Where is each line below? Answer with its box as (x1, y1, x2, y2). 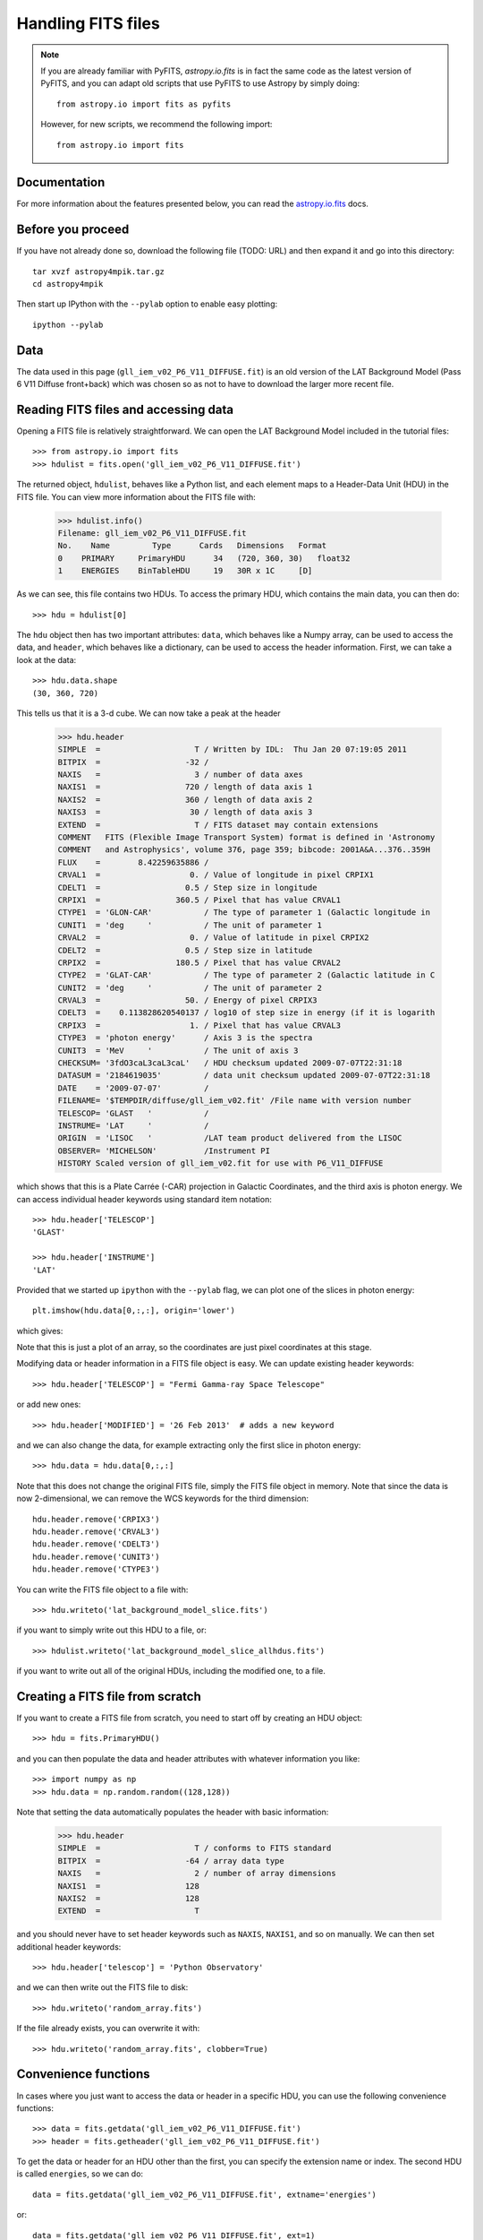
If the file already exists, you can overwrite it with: (16, 2023, 200, 2034)
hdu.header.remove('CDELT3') (32, 1539, 160, 1549)
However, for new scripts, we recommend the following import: (40, 119, 273, 130)
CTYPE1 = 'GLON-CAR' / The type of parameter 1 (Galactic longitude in (57, 908, 431, 918)
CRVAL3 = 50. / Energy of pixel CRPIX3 (57, 995, 318, 1005)
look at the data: (16, 654, 77, 665)
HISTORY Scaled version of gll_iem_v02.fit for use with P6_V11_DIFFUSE (57, 1159, 384, 1168)
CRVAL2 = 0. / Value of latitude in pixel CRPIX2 (57, 933, 369, 943)
